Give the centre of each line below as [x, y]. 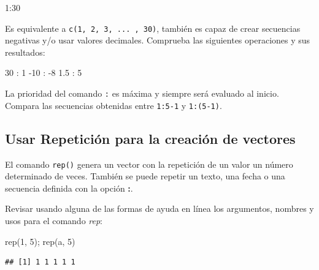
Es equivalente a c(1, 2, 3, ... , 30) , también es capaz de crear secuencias [153, 28]
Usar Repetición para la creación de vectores [150, 138]
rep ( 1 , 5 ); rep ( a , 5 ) [40, 241]
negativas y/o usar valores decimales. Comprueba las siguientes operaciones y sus [158, 40]
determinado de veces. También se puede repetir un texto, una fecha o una [145, 176]
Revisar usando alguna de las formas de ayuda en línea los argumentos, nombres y [159, 208]
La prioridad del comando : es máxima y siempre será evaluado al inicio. [142, 93]
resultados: [25, 52]
